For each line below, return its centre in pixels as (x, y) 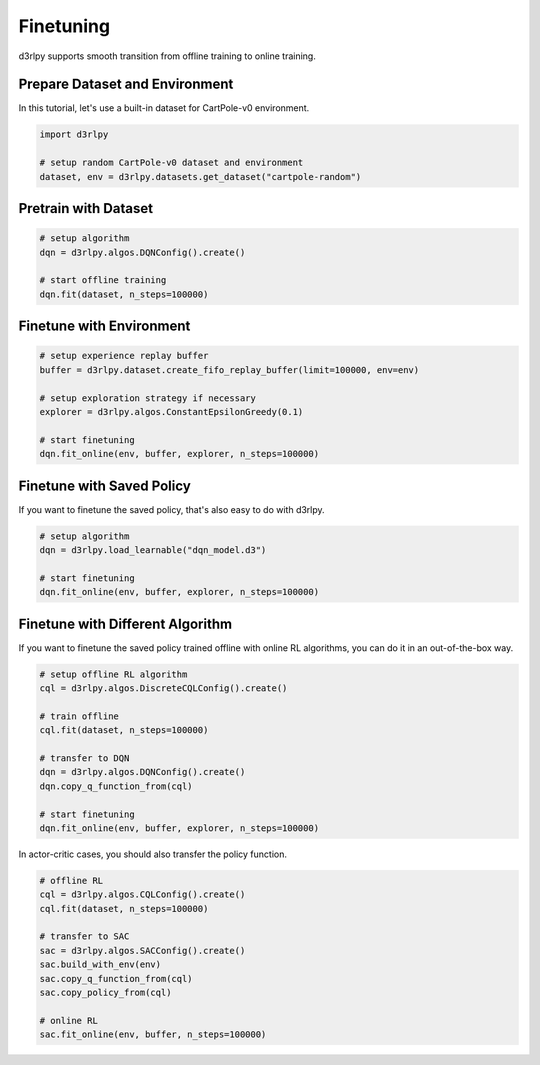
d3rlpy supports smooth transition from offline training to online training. (167, 56)
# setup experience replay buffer (124, 356)
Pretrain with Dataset (86, 208)
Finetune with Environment (104, 326)
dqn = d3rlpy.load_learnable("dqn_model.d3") (153, 549)
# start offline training (103, 280)
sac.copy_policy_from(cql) (105, 993)
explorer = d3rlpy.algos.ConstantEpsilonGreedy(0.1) (171, 411)
